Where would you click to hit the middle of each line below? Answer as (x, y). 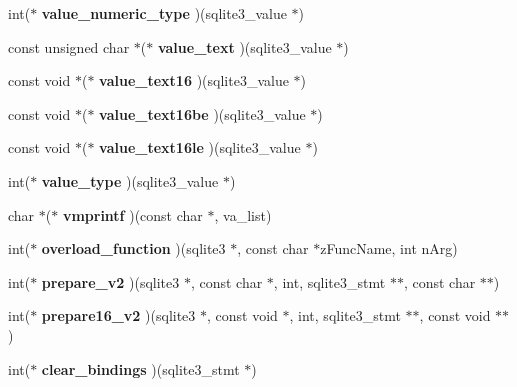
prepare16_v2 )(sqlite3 (118, 315)
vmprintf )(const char (132, 214)
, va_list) (243, 214)
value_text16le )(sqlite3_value (200, 147)
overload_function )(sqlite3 (133, 248)
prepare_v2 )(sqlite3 (110, 281)
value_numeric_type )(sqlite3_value (164, 13)
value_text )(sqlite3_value (244, 46)
